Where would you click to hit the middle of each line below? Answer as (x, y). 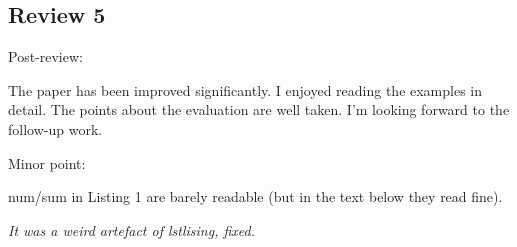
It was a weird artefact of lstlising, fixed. (132, 229)
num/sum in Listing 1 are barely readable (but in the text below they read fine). (255, 196)
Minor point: (47, 162)
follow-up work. (55, 128)
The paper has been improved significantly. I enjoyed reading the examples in (245, 89)
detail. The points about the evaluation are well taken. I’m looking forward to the (259, 109)
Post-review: (45, 56)
